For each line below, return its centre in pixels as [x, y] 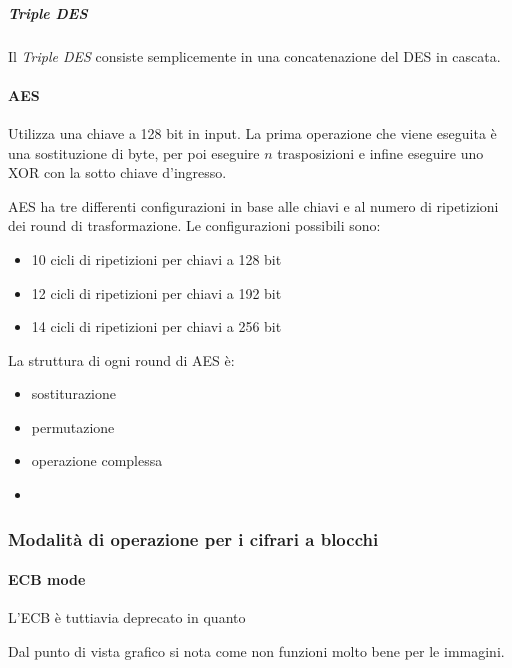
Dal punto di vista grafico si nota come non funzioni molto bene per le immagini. [256, 650]
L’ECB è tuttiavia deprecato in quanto [127, 617]
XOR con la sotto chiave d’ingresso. [117, 172]
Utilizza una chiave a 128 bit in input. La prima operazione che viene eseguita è [252, 132]
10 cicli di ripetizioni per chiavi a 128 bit [156, 258]
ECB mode [47, 579]
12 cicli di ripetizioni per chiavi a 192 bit [156, 292]
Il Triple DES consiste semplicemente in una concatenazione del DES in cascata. [254, 55]
